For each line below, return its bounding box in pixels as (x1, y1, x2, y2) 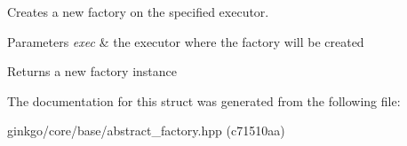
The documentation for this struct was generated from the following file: (7, 91, 401, 110)
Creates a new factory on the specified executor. (7, 3, 269, 20)
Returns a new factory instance (7, 62, 177, 81)
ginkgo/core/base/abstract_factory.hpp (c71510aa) (7, 121, 285, 140)
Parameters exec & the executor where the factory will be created (7, 32, 364, 50)
